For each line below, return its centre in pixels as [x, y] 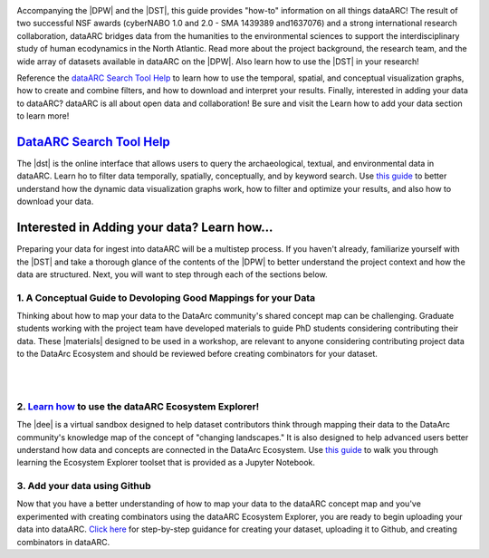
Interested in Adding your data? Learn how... [145, 228]
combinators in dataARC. [63, 542]
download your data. [55, 202]
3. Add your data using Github [84, 486]
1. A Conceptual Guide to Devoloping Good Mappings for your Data [166, 297]
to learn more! [43, 116]
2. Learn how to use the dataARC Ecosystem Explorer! [138, 406]
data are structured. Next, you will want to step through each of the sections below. [172, 274]
